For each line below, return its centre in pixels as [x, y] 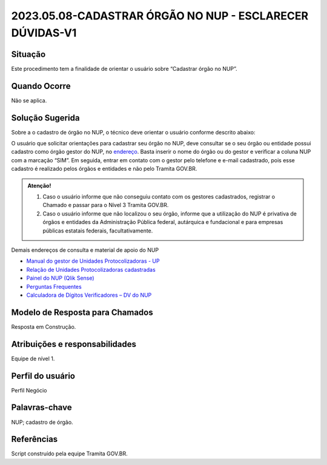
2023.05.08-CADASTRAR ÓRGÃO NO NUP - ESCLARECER [160, 16]
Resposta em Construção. [44, 326]
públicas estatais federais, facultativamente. [98, 231]
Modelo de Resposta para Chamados [82, 312]
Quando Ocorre [41, 86]
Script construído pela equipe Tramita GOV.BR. [70, 453]
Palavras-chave [41, 408]
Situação [28, 54]
